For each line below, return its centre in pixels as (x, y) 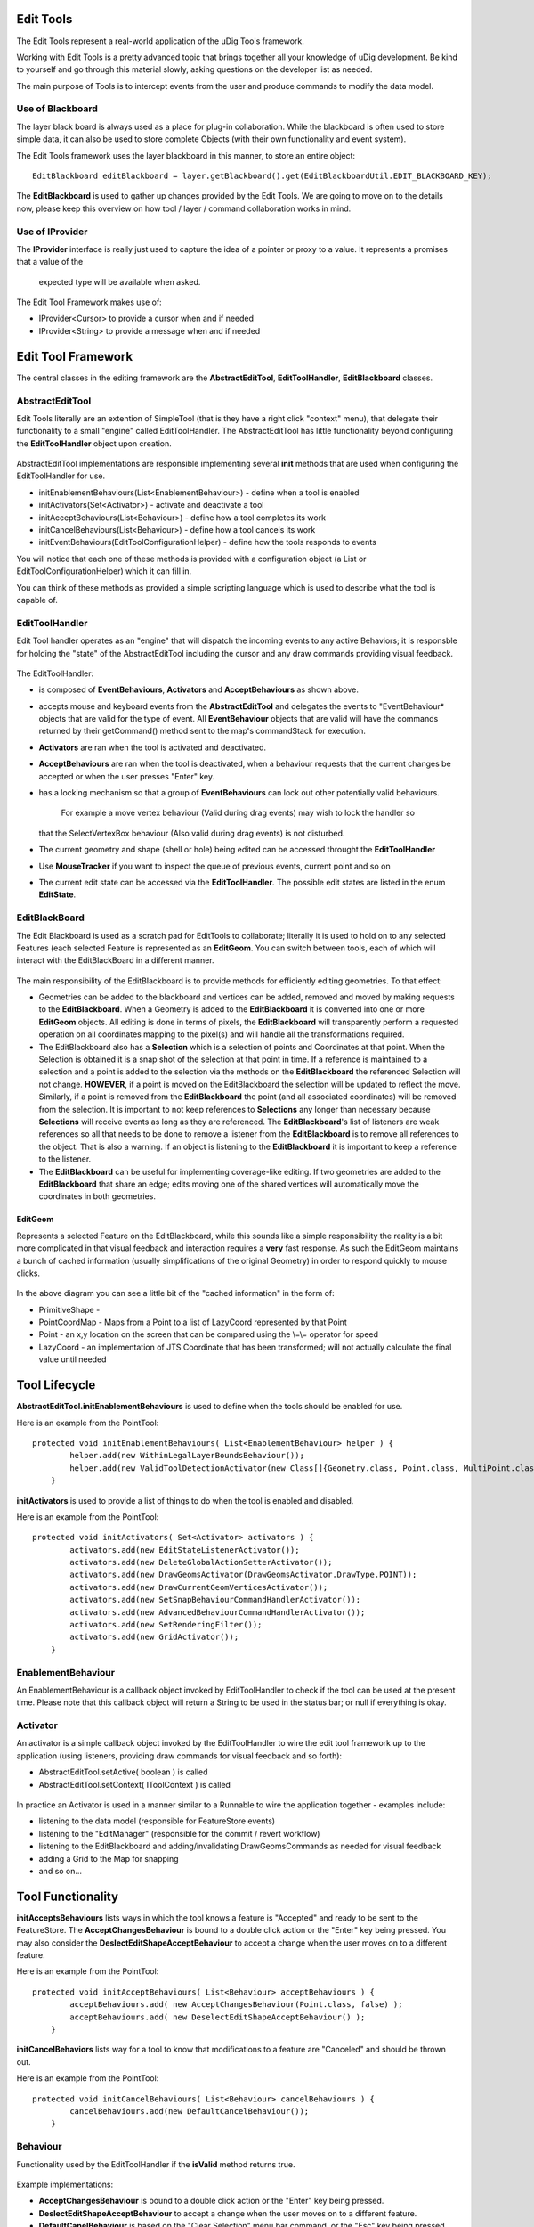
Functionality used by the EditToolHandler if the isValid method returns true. (156, 2164)
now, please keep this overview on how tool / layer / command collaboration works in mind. (184, 208)
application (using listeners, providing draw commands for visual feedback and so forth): (179, 1756)
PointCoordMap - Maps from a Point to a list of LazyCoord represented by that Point (193, 1322)
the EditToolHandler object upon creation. (94, 443)
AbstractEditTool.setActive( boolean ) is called (123, 1772)
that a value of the (50, 262)
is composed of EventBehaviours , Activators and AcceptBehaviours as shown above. (199, 689)
